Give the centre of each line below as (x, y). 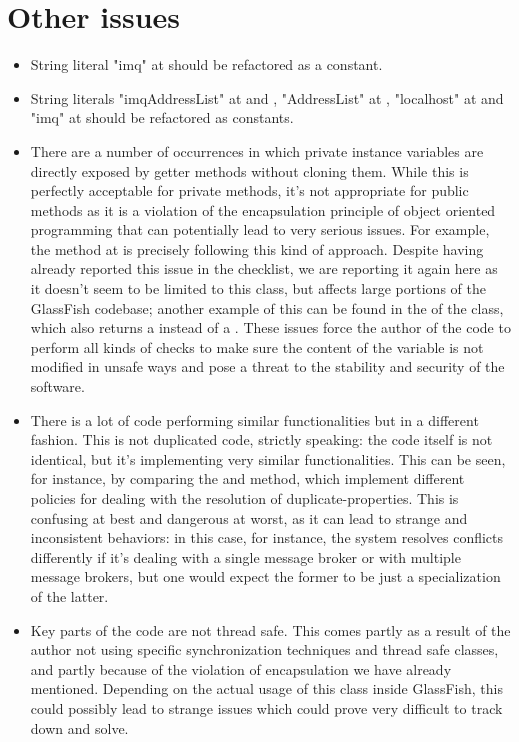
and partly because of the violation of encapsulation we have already (241, 668)
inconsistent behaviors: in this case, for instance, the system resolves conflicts (267, 537)
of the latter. (69, 595)
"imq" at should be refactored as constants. (162, 117)
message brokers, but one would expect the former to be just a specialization (265, 576)
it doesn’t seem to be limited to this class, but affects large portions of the (258, 288)
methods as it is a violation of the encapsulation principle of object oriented (263, 209)
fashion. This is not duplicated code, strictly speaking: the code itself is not (261, 439)
